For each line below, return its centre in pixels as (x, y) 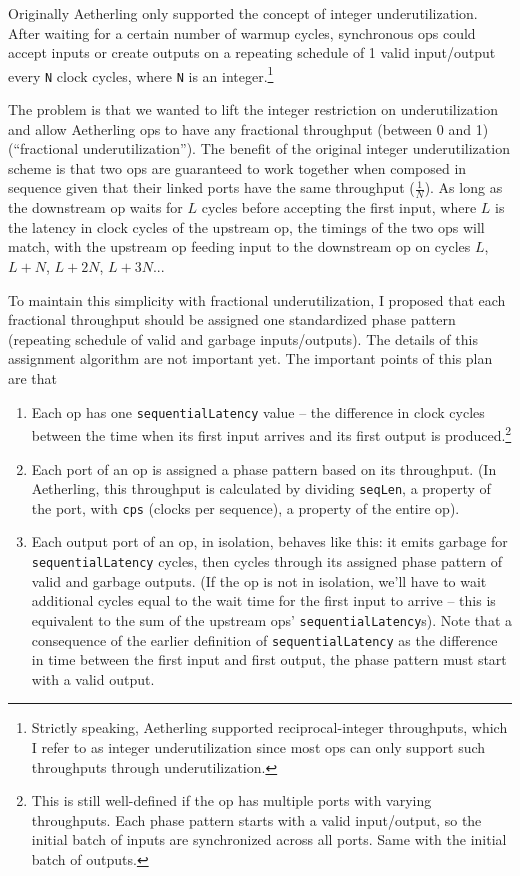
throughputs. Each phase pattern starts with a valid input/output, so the (256, 819)
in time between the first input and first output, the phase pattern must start (269, 659)
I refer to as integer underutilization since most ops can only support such (258, 746)
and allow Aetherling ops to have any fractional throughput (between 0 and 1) (248, 128)
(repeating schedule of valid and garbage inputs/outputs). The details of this (243, 338)
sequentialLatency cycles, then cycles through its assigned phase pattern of (267, 561)
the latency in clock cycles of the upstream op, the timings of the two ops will (246, 226)
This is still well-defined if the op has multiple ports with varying (231, 800)
